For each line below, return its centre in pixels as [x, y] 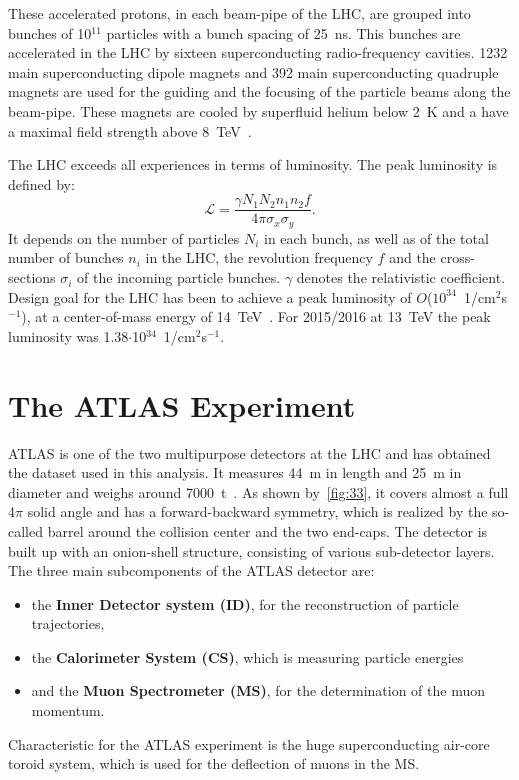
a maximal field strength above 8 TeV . [130, 130]
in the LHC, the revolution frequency [259, 257]
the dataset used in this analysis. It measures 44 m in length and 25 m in [235, 472]
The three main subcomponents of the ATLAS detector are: [191, 570]
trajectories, [68, 623]
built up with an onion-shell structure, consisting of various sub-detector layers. [251, 550]
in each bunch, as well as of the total [376, 237]
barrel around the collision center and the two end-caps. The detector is [267, 530]
